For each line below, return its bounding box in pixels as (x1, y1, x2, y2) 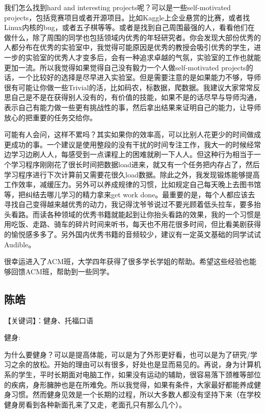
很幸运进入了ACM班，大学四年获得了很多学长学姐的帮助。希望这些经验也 (4, 256, 250, 267)
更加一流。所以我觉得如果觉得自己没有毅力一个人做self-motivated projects (4, 62, 246, 72)
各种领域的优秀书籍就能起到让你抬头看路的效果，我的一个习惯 (46, 209, 254, 219)
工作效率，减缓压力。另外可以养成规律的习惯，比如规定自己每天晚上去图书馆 (4, 179, 261, 190)
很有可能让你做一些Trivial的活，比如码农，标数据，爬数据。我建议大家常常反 (4, 82, 260, 92)
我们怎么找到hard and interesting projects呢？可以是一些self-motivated (4, 2, 231, 12)
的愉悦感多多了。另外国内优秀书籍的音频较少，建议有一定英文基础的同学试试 (4, 229, 261, 240)
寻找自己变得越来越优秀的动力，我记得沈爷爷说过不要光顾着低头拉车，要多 (4, 199, 254, 210)
